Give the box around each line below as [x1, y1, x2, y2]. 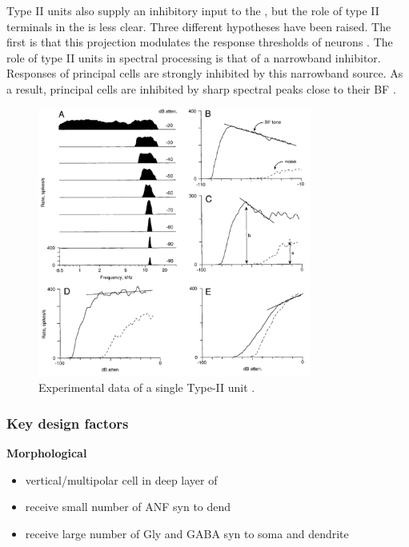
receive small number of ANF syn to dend [25, 498, 231, 515]
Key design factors [6, 413, 129, 433]
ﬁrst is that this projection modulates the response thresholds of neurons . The [6, 34, 393, 50]
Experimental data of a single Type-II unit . [38, 379, 255, 396]
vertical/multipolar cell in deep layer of [25, 471, 218, 488]
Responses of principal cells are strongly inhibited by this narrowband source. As [6, 65, 403, 82]
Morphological [6, 445, 87, 461]
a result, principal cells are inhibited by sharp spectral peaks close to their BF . [6, 80, 396, 97]
